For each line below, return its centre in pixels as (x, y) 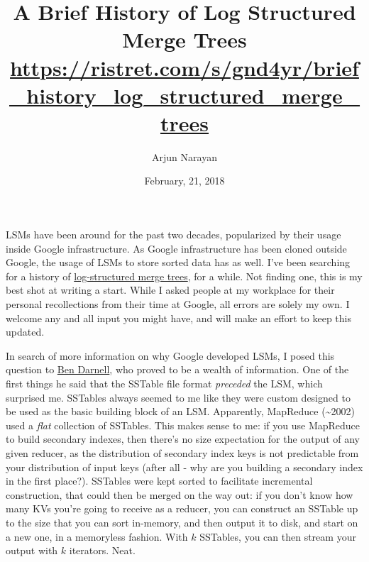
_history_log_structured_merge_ (184, 95)
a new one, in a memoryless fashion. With (97, 536)
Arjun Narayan (184, 156)
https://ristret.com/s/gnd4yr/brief (184, 67)
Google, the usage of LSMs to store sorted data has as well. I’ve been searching (178, 262)
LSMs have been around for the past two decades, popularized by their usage (174, 235)
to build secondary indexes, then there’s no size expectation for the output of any (183, 439)
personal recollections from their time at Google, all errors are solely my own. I (178, 304)
